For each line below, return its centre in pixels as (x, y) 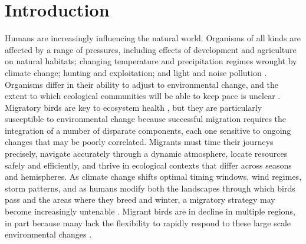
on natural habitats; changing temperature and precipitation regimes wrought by (151, 61)
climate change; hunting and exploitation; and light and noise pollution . (136, 72)
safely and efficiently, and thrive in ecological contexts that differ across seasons (148, 165)
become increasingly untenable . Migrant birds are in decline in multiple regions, (150, 211)
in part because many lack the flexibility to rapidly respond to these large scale (148, 222)
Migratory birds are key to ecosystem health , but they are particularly (134, 107)
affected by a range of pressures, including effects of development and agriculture (151, 49)
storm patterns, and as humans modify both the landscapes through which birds (150, 188)
